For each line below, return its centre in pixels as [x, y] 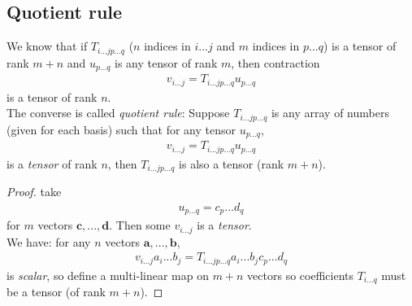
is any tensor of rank [166, 62]
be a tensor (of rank [56, 292]
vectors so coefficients [301, 275]
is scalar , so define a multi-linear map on [108, 275]
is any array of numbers [330, 113]
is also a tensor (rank [232, 163]
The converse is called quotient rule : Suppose [118, 113]
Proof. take [34, 192]
